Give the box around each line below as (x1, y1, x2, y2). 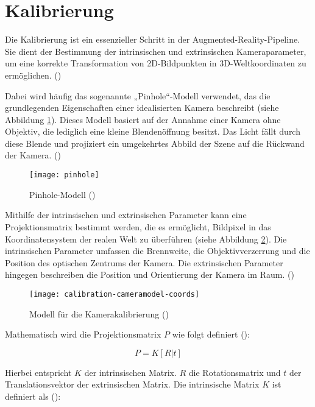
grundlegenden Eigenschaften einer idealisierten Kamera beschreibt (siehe (5, 101, 279, 114)
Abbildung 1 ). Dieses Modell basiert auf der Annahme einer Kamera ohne (5, 113, 281, 126)
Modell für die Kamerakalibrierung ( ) (29, 307, 169, 320)
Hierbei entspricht (5, 366, 72, 378)
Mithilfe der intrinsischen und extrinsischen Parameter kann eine (5, 208, 247, 221)
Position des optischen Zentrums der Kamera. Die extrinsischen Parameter (5, 256, 283, 269)
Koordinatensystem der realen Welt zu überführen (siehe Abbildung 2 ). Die (5, 232, 287, 245)
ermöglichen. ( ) (5, 68, 62, 81)
